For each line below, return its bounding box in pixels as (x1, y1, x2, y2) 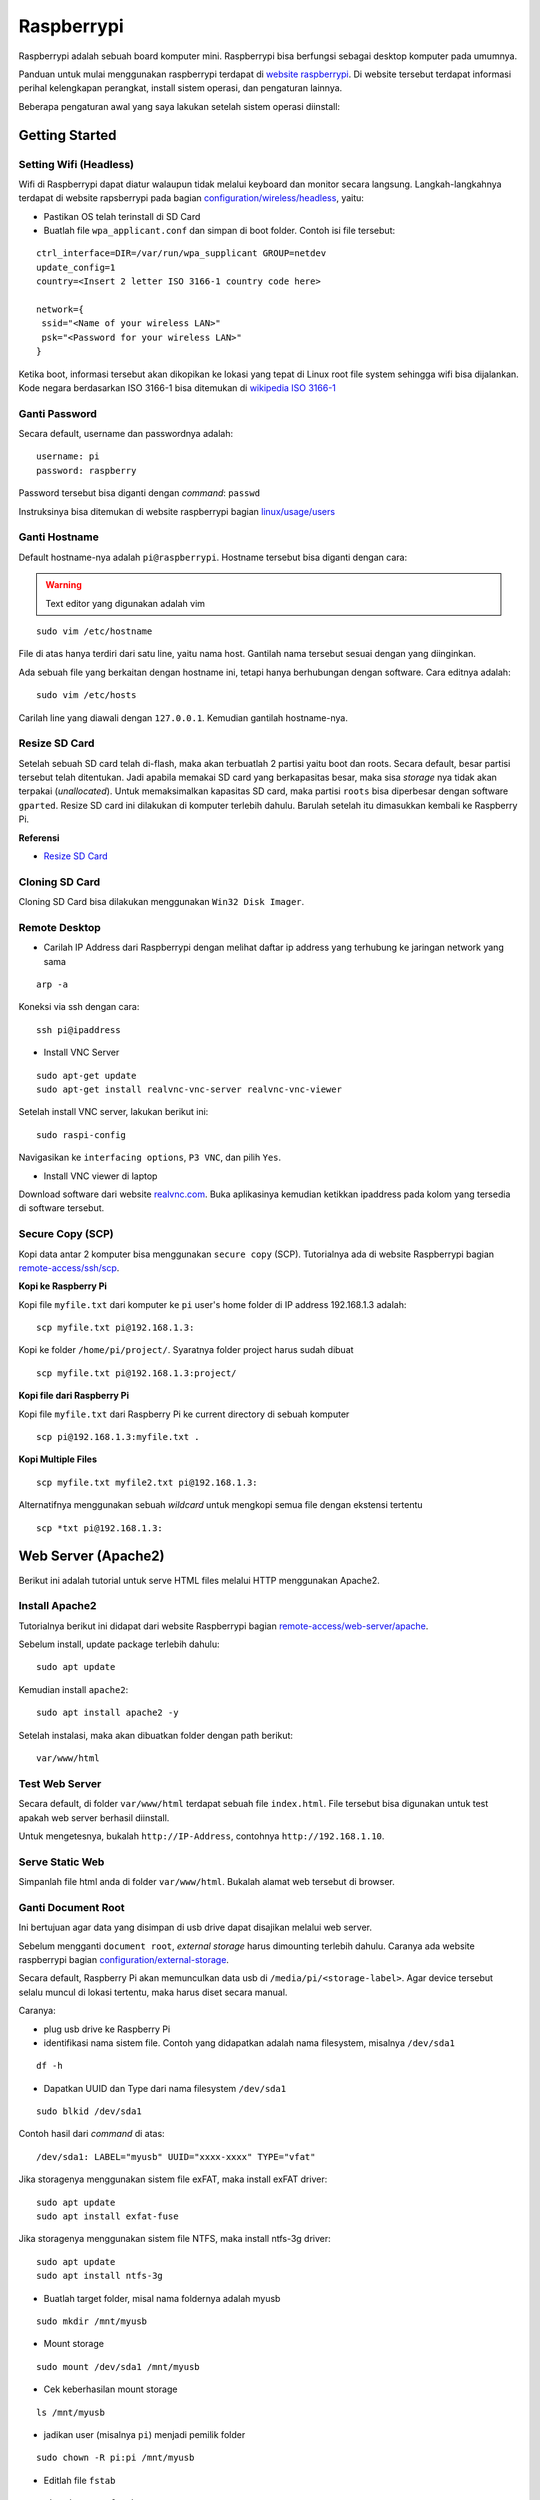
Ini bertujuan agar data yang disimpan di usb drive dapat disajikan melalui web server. (18, 1921, 373, 1934)
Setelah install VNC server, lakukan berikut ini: (18, 1106, 209, 1118)
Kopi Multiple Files (18, 1453, 97, 1465)
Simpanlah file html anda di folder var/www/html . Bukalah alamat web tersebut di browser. (18, 1876, 395, 1888)
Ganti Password (18, 406, 97, 420)
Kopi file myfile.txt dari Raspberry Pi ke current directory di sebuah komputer (18, 1408, 350, 1420)
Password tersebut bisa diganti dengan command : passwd (18, 487, 260, 499)
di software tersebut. (18, 1202, 105, 1214)
